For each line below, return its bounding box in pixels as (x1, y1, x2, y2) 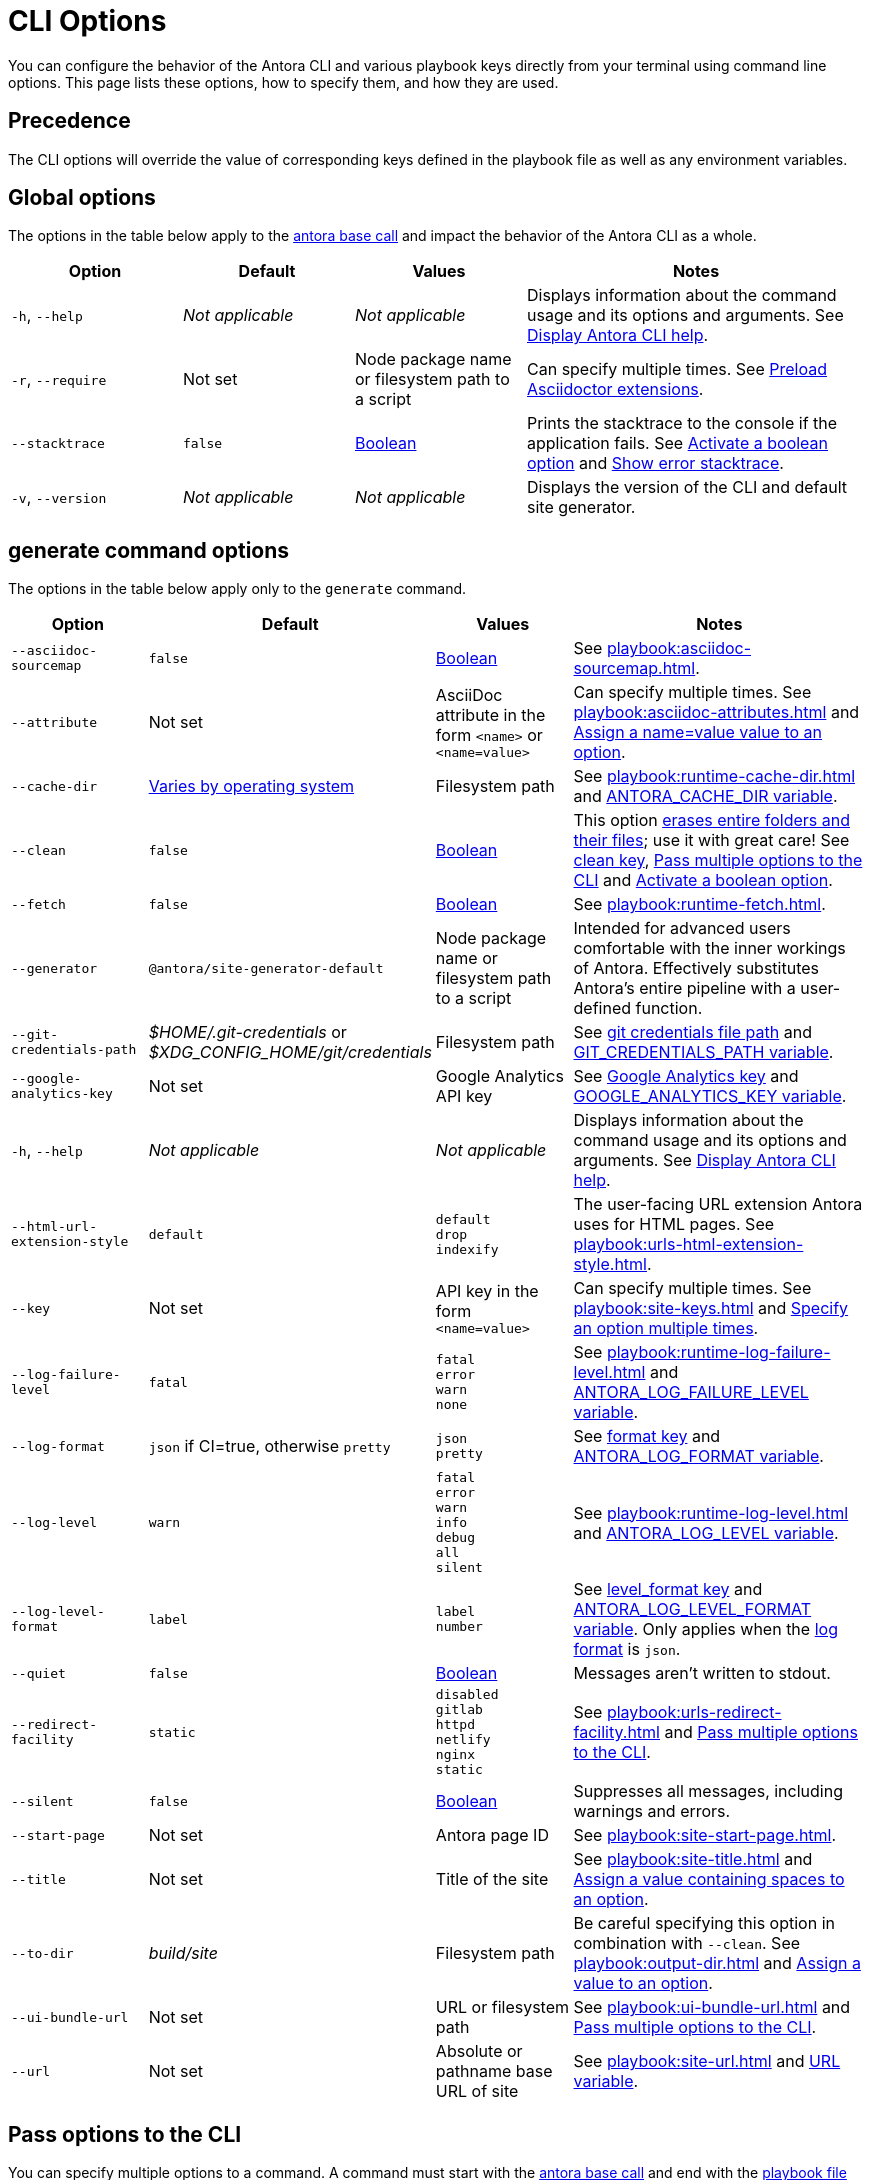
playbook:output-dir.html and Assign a (573, 1953, 861, 1974)
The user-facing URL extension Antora (573, 1194, 863, 1215)
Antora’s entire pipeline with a (573, 978, 796, 999)
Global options (8, 185, 156, 211)
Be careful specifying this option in (573, 1913, 835, 1934)
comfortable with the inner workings (573, 938, 846, 959)
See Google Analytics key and (573, 1066, 799, 1087)
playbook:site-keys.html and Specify (573, 1298, 849, 1319)
